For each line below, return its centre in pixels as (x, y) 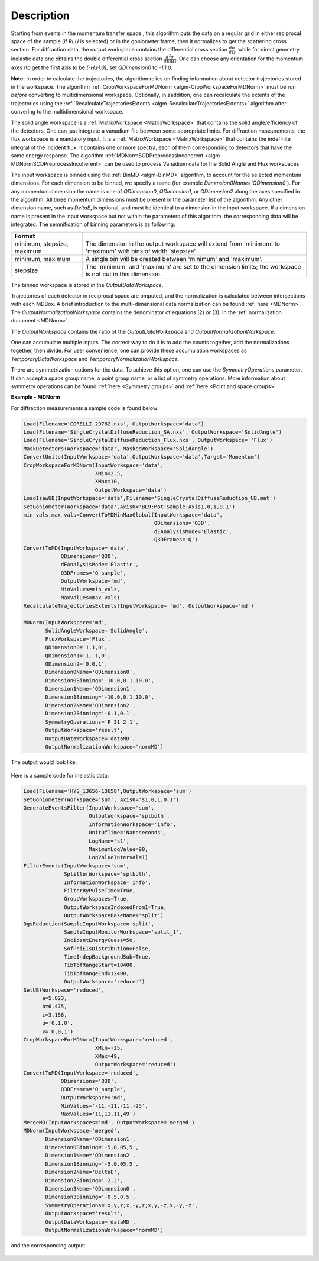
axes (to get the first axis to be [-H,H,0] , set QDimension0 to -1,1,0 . (92, 67)
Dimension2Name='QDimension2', (90, 705)
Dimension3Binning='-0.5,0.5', (90, 1197)
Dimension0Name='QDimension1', (90, 1139)
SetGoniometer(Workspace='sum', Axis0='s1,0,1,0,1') (101, 799)
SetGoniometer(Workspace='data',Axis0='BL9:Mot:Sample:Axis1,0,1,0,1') (129, 507)
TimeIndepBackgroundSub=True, (108, 957)
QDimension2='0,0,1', (77, 664)
